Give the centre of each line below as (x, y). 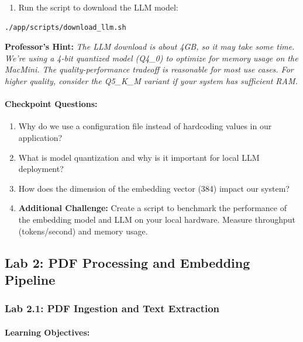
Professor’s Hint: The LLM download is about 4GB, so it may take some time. (150, 46)
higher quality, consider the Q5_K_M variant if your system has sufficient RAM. (151, 80)
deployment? (41, 169)
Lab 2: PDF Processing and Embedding (128, 262)
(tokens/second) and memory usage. (83, 231)
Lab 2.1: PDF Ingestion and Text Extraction (112, 308)
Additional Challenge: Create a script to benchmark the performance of (152, 208)
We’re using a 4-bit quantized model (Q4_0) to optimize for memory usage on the (151, 58)
